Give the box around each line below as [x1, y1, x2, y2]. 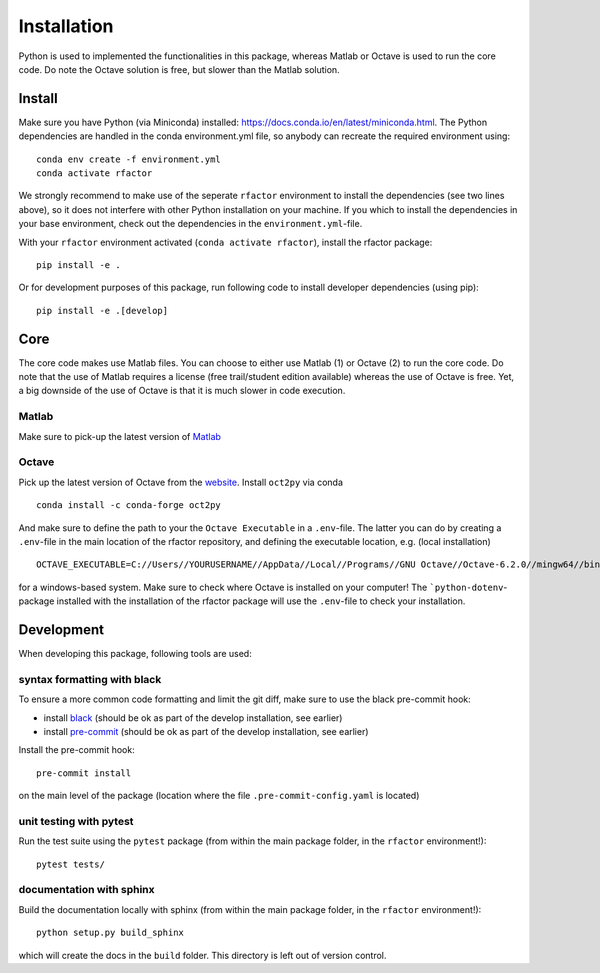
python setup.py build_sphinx [36, 927, 185, 939]
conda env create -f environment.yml [36, 153, 222, 165]
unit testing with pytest [18, 814, 134, 828]
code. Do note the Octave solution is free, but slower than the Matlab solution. [18, 63, 340, 75]
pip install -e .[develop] [36, 305, 169, 316]
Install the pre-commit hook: [18, 744, 135, 756]
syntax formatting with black [18, 672, 162, 686]
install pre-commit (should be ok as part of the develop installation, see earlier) [43, 725, 369, 737]
